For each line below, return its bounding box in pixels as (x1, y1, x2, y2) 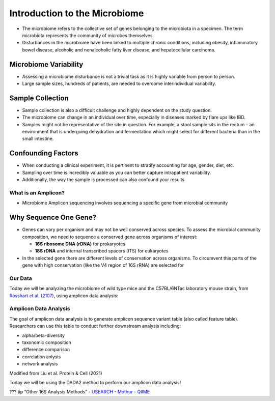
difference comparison (22, 347, 70, 353)
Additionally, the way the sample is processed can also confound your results (22, 177, 185, 183)
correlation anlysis (22, 354, 61, 360)
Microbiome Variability (9, 60, 84, 69)
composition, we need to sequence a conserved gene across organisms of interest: (22, 234, 198, 240)
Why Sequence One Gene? (9, 213, 97, 222)
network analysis (22, 361, 58, 367)
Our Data (9, 275, 33, 282)
